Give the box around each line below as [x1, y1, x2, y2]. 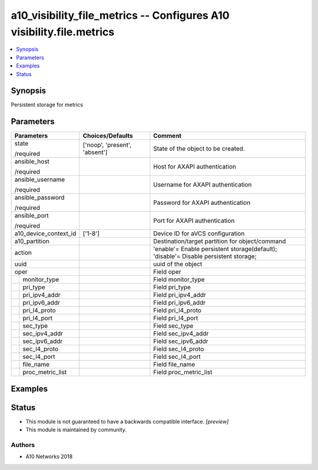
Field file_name [153, 361, 196, 369]
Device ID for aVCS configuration [153, 229, 245, 238]
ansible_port [14, 212, 49, 220]
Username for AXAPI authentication [153, 181, 252, 189]
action [14, 249, 32, 257]
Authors [11, 441, 35, 449]
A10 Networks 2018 [25, 453, 73, 460]
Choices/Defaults [82, 132, 133, 140]
